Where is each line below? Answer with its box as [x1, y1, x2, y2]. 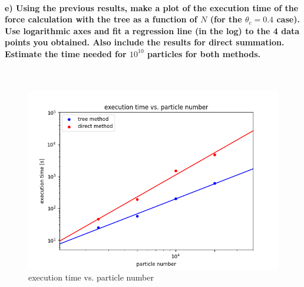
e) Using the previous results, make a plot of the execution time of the [5, 1, 299, 14]
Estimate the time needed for [5, 47, 127, 60]
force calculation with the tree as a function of [5, 13, 197, 25]
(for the [210, 13, 242, 25]
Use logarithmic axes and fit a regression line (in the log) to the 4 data [5, 24, 300, 37]
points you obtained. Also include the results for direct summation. [5, 36, 285, 48]
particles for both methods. [147, 47, 261, 60]
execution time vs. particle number [28, 271, 154, 283]
